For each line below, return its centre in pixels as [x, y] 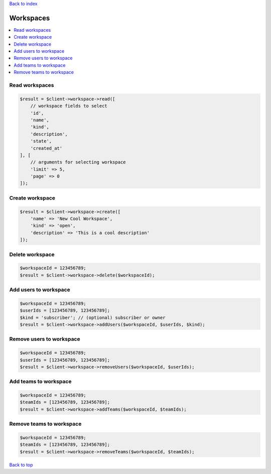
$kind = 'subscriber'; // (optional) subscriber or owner [93, 317]
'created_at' [46, 148]
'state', [41, 141]
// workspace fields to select [69, 106]
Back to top [21, 464]
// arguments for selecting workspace [78, 162]
